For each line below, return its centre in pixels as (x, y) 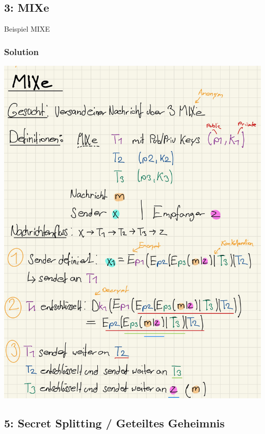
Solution (21, 51)
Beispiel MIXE (27, 29)
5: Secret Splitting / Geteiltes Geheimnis (114, 423)
